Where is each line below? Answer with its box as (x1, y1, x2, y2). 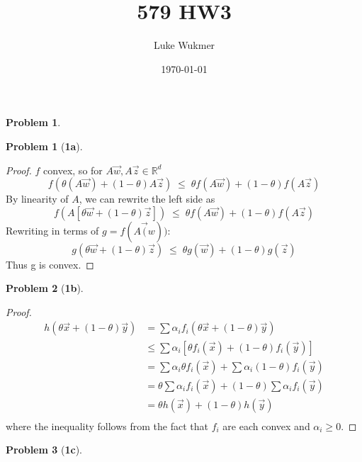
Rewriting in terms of (6, 222, 99, 237)
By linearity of (6, 191, 69, 206)
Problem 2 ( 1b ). (6, 281, 84, 295)
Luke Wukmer (153, 38, 215, 52)
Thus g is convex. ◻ (6, 257, 94, 271)
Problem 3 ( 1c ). (6, 442, 82, 457)
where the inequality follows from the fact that (6, 418, 208, 433)
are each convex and (222, 418, 310, 433)
